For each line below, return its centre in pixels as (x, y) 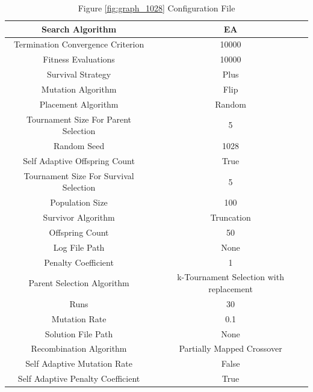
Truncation (231, 217)
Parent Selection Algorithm (79, 283)
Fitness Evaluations (79, 59)
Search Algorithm (79, 29)
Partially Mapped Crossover (231, 348)
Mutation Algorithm (79, 89)
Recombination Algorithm (79, 348)
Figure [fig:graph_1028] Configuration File (156, 8)
